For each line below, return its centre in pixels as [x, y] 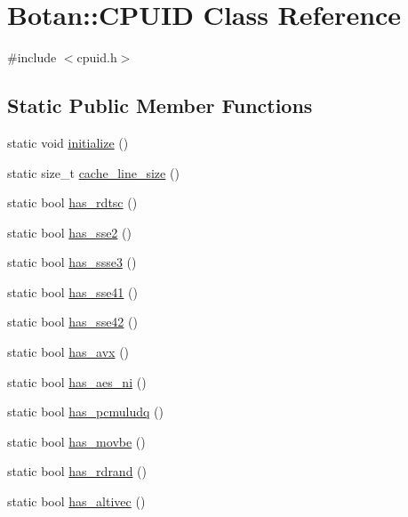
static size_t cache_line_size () [93, 172]
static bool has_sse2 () [69, 232]
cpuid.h [97, 57]
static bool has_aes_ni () [77, 381]
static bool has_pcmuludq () [85, 412]
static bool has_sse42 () [72, 322]
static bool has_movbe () [76, 441]
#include [32, 57]
